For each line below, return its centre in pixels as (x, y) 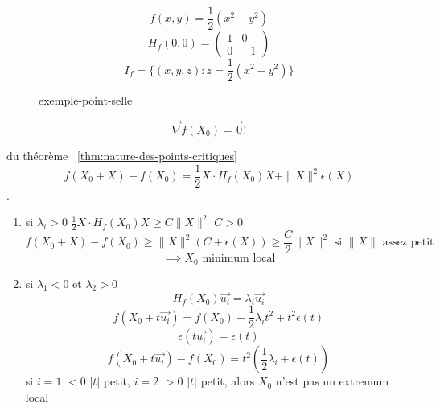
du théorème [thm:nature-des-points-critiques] (122, 155)
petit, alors (228, 381)
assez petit (408, 243)
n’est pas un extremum (332, 381)
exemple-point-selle (86, 100)
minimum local (239, 259)
